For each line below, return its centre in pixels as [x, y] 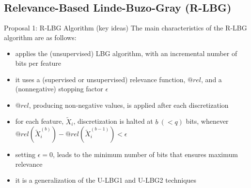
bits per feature [38, 63]
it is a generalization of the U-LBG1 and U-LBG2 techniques [106, 180]
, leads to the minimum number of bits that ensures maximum [145, 154]
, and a [212, 79]
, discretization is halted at [113, 121]
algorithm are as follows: [40, 37]
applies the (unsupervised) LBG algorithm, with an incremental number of [126, 53]
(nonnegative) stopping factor [59, 89]
